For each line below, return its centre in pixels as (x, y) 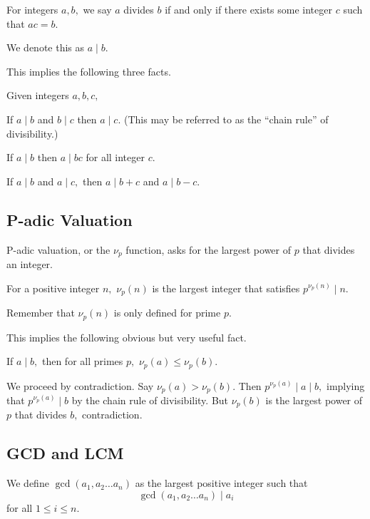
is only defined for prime (167, 313)
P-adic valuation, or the (58, 249)
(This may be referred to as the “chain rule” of (226, 119)
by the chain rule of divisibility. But (150, 400)
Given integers (38, 95)
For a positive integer (53, 288)
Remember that (41, 313)
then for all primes (82, 361)
